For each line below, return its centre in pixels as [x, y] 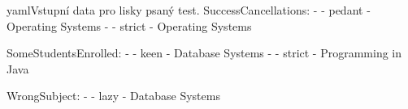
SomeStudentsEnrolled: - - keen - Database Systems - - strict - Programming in [204, 53]
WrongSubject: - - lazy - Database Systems [113, 96]
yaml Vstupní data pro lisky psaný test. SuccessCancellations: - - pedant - [189, 10]
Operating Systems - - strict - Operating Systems [129, 25]
